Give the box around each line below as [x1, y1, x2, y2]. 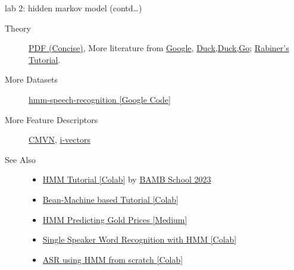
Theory [5, 21, 31, 34]
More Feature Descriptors [5, 113, 98, 125]
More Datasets [5, 73, 58, 86]
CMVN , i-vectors [29, 133, 90, 146]
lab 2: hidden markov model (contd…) [5, 2, 142, 14]
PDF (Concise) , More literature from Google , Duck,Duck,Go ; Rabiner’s [29, 42, 289, 54]
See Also [5, 153, 36, 165]
